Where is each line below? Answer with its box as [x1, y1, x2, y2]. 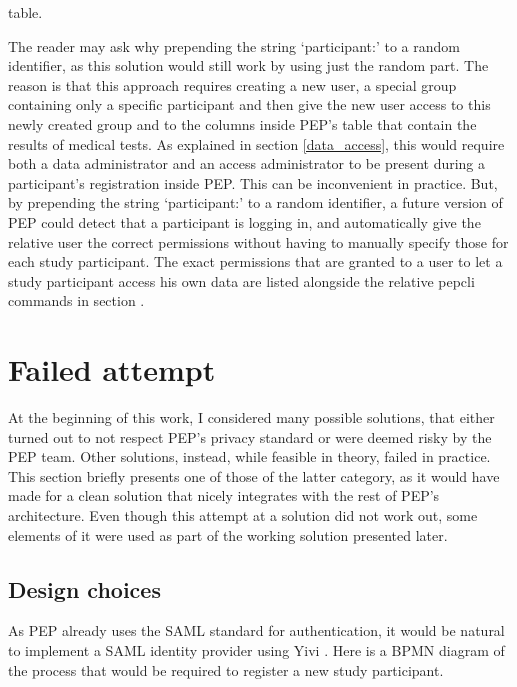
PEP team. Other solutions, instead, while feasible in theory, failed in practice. [8, 446, 491, 467]
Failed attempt [8, 349, 216, 390]
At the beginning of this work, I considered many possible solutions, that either [8, 407, 495, 428]
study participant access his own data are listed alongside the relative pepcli [8, 270, 475, 291]
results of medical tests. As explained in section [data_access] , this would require [8, 133, 505, 154]
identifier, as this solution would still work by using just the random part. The [8, 55, 489, 76]
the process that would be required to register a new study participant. [8, 659, 444, 680]
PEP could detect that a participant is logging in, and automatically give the [8, 211, 481, 232]
